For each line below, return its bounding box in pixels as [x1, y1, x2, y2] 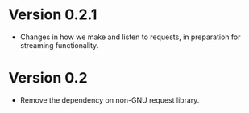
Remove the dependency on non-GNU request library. [19, 95, 200, 105]
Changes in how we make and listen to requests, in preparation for [19, 32, 241, 42]
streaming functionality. [19, 40, 99, 50]
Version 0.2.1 [8, 6, 98, 24]
